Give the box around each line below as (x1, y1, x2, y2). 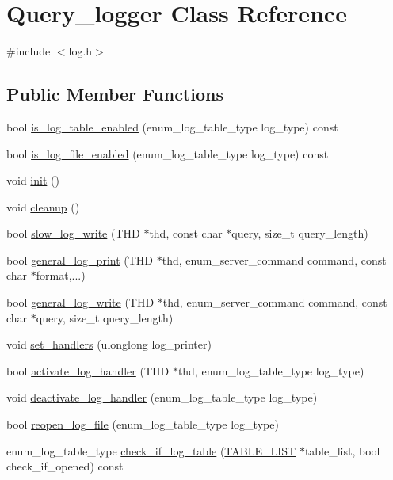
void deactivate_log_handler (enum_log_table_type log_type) (6, 389, 318, 406)
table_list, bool (304, 442, 380, 459)
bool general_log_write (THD (6, 294, 155, 310)
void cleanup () (6, 198, 80, 215)
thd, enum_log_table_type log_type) (177, 362, 364, 379)
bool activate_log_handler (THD (6, 362, 170, 379)
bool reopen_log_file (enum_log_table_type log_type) (6, 416, 279, 432)
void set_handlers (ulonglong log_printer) (6, 336, 212, 352)
